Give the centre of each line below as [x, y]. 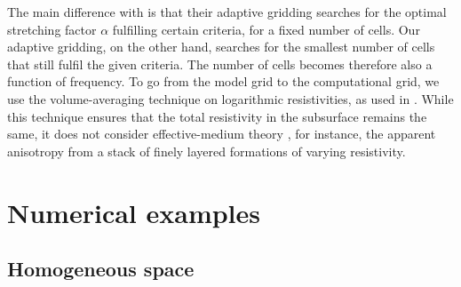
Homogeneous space [101, 269]
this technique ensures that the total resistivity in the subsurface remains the [217, 116]
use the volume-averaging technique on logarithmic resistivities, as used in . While [230, 98]
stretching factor [52, 29]
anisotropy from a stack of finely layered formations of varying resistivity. [207, 151]
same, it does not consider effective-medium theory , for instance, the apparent [222, 134]
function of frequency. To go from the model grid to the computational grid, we [223, 81]
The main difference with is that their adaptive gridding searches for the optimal [227, 12]
